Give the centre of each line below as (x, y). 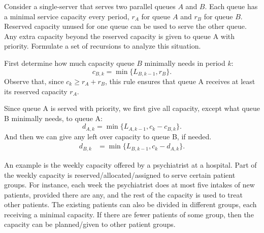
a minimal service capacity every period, (67, 16)
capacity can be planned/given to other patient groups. (90, 224)
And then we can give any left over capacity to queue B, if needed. (108, 136)
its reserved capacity (36, 91)
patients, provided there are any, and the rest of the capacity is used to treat (123, 194)
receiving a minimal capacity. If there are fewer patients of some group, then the (129, 214)
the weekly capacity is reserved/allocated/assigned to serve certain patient (120, 174)
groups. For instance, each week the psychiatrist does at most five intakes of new (129, 185)
